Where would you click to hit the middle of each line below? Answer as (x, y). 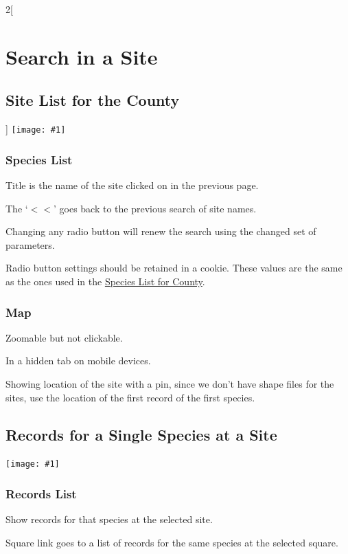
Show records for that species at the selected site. (109, 519)
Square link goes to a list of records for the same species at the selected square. (172, 542)
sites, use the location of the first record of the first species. (130, 397)
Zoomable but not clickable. (64, 337)
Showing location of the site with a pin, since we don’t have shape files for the (170, 384)
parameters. (30, 244)
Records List (41, 493)
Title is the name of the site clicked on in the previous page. (132, 185)
